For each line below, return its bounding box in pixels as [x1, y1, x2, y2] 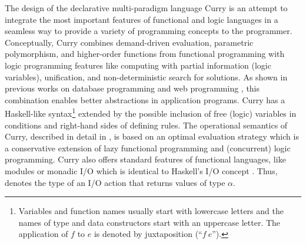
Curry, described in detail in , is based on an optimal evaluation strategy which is [5, 130, 299, 143]
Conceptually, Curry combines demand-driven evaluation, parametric [5, 36, 254, 48]
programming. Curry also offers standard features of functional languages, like [5, 153, 286, 165]
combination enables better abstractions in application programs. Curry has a [5, 93, 285, 106]
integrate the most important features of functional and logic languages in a [5, 13, 278, 25]
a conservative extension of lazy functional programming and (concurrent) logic [5, 141, 291, 154]
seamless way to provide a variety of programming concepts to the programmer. [5, 25, 292, 37]
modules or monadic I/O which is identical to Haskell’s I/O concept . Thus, [5, 164, 278, 177]
